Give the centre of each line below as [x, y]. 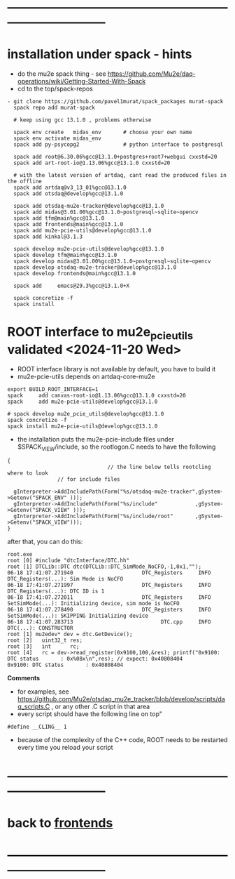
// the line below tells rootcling [159, 467]
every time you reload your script [65, 748]
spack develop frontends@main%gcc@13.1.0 [75, 274]
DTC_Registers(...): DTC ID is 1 [56, 591]
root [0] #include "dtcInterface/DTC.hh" [69, 561]
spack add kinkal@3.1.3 [48, 237]
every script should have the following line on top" [90, 714]
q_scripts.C [34, 707]
